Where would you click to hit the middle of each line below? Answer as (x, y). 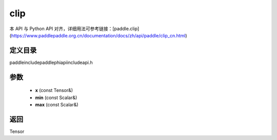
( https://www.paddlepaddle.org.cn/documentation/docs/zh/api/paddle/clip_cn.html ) (98, 35)
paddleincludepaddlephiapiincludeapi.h (51, 62)
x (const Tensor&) (54, 90)
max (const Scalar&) (57, 105)
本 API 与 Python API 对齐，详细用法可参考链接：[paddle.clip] (74, 29)
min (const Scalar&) (56, 98)
